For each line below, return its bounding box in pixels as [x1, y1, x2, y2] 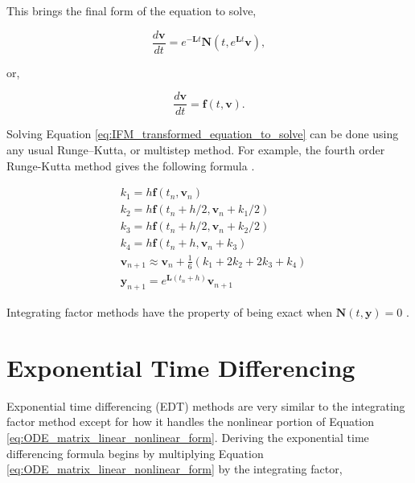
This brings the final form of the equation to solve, [6, 2, 257, 18]
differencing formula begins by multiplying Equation [6, 444, 264, 461]
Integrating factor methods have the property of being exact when [6, 304, 333, 321]
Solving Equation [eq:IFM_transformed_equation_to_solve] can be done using [6, 125, 399, 142]
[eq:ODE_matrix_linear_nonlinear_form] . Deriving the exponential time [6, 429, 369, 446]
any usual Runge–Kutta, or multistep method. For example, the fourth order [6, 141, 385, 158]
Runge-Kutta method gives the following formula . [6, 157, 255, 174]
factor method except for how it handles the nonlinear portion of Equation [6, 413, 375, 430]
